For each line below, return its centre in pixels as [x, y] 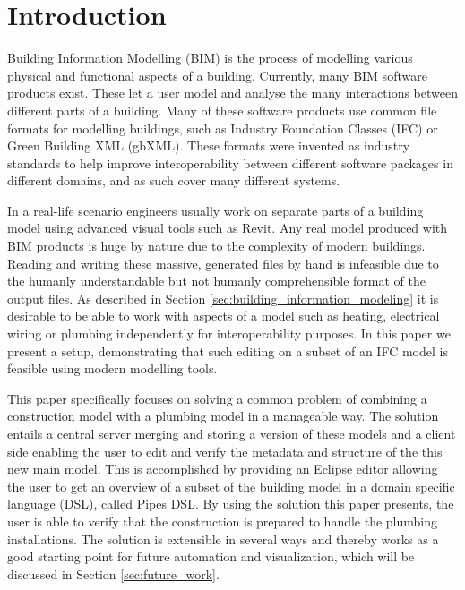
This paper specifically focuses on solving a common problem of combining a [217, 398]
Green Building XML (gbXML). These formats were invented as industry [209, 145]
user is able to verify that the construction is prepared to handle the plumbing [223, 521]
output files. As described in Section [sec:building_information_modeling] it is [223, 298]
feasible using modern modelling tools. [112, 368]
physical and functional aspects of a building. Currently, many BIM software [217, 75]
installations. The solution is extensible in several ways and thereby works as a [223, 539]
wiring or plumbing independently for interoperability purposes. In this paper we [229, 333]
